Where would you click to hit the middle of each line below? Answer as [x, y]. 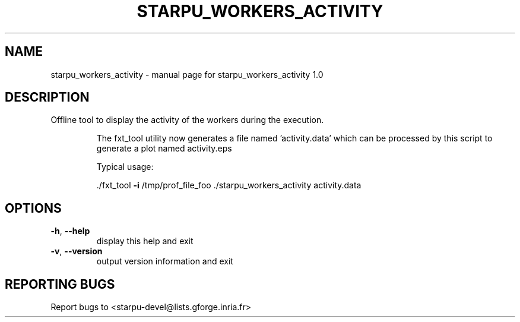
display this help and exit [145, 241]
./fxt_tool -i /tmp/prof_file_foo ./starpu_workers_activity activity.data [229, 185]
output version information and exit [165, 261]
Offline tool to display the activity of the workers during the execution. [187, 120]
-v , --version [77, 251]
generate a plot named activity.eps [164, 149]
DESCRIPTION [47, 97]
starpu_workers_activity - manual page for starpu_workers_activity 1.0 [187, 74]
